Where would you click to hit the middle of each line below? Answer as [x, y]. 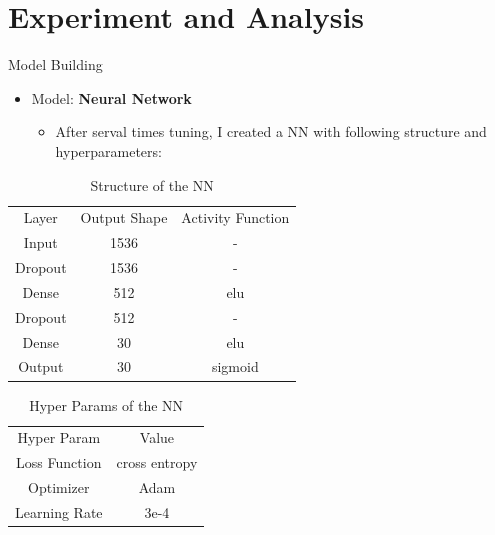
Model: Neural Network [111, 97]
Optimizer [59, 487]
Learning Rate [59, 511]
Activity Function [235, 217]
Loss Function [59, 462]
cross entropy [157, 462]
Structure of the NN [152, 184]
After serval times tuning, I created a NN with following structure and [271, 131]
